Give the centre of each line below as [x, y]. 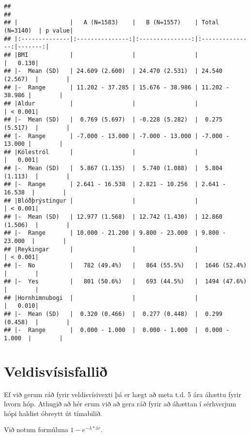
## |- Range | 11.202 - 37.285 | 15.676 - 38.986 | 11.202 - [117, 87]
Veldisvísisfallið [56, 371]
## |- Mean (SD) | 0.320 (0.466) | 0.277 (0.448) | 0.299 [113, 314]
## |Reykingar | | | [101, 249]
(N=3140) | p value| [39, 30]
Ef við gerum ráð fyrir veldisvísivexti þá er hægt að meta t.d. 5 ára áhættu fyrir [123, 394]
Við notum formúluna [36, 429]
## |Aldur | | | [101, 103]
